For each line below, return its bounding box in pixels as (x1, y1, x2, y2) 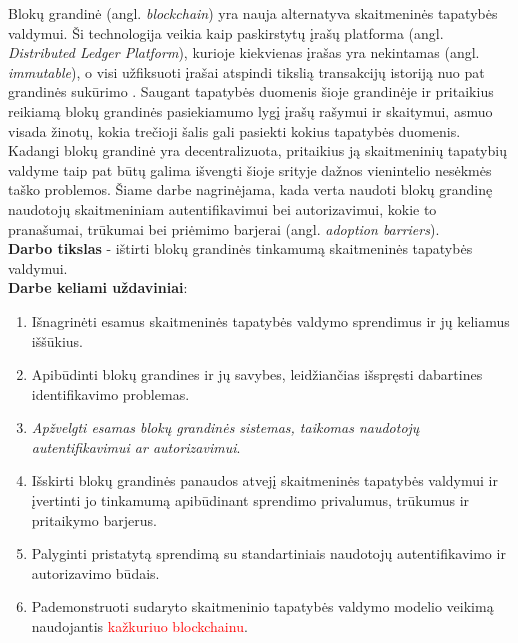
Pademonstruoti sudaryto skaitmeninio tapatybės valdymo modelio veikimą (31, 596, 494, 617)
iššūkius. (31, 330, 83, 351)
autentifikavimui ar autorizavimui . (31, 436, 241, 457)
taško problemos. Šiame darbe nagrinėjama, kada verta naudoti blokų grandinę (8, 179, 493, 200)
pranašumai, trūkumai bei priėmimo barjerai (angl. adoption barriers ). (8, 218, 440, 239)
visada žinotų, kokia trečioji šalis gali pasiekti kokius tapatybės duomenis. (8, 120, 461, 141)
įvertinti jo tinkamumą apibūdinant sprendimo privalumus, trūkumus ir (31, 490, 470, 511)
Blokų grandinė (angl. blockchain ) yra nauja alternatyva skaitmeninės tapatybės (8, 3, 498, 23)
